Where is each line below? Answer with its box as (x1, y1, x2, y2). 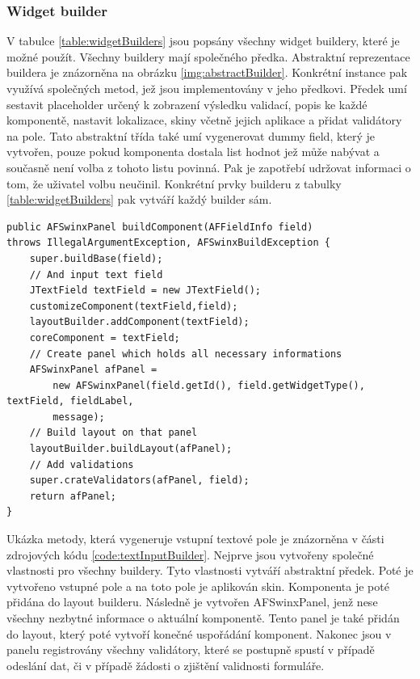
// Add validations (29, 458, 134, 470)
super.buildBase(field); (29, 252, 163, 264)
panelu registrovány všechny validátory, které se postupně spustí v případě (6, 641, 375, 658)
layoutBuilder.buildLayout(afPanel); (29, 443, 233, 455)
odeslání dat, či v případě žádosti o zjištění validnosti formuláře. (6, 656, 325, 673)
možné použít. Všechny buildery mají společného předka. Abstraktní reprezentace (6, 48, 410, 65)
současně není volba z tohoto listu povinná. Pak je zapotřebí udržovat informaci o (6, 158, 411, 175)
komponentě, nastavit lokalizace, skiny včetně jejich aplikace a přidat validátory (6, 112, 402, 129)
